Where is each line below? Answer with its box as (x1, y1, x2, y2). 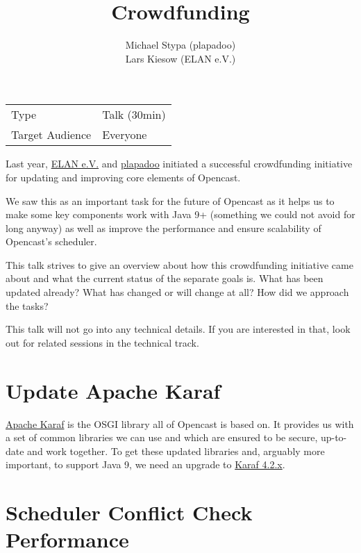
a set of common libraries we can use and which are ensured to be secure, (6, 430, 318, 445)
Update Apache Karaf (6, 376, 221, 404)
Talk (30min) (102, 106, 166, 123)
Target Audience (11, 126, 92, 143)
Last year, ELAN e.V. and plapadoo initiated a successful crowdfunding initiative (6, 156, 353, 171)
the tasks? (6, 298, 49, 313)
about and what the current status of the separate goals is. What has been (6, 271, 324, 286)
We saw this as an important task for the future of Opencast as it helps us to (6, 193, 335, 208)
